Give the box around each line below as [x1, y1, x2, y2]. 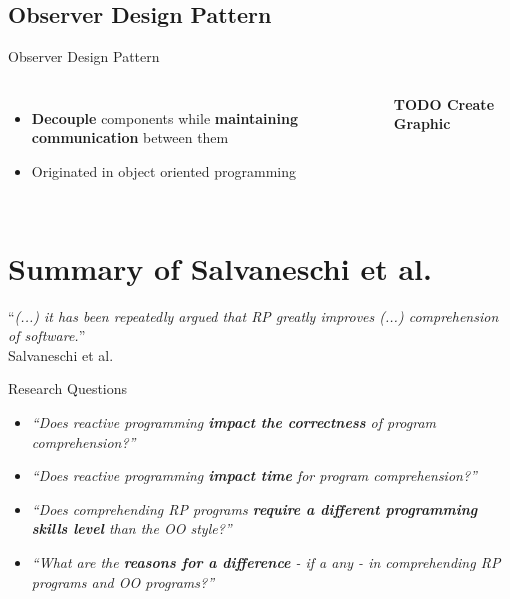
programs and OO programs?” [31, 571, 215, 592]
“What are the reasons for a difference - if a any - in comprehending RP [31, 552, 501, 573]
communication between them [31, 127, 229, 148]
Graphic [393, 113, 451, 134]
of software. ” [8, 325, 86, 346]
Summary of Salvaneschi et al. [8, 247, 432, 288]
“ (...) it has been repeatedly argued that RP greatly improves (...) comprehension [8, 305, 499, 326]
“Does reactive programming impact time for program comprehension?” [31, 465, 477, 486]
